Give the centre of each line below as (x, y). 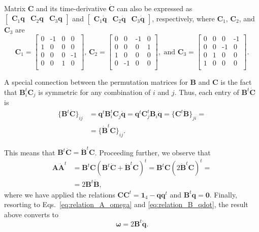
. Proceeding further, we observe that (153, 152)
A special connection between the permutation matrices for (96, 82)
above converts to (31, 214)
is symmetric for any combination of (94, 92)
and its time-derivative (71, 8)
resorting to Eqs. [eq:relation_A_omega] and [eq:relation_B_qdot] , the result (126, 204)
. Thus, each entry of (207, 92)
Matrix (15, 8)
